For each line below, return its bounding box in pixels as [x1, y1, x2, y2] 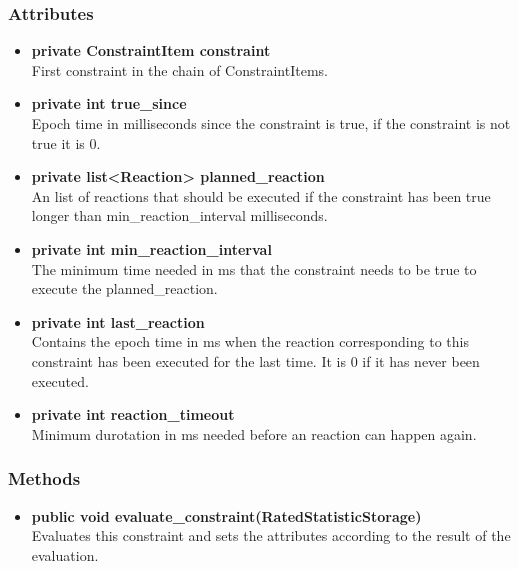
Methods [8, 466, 81, 491]
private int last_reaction [31, 311, 205, 332]
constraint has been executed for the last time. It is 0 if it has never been [31, 350, 480, 371]
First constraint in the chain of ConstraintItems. [31, 59, 328, 80]
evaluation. [31, 544, 99, 565]
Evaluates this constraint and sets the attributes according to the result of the [31, 525, 511, 546]
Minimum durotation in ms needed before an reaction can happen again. [31, 423, 477, 444]
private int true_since [31, 93, 187, 114]
